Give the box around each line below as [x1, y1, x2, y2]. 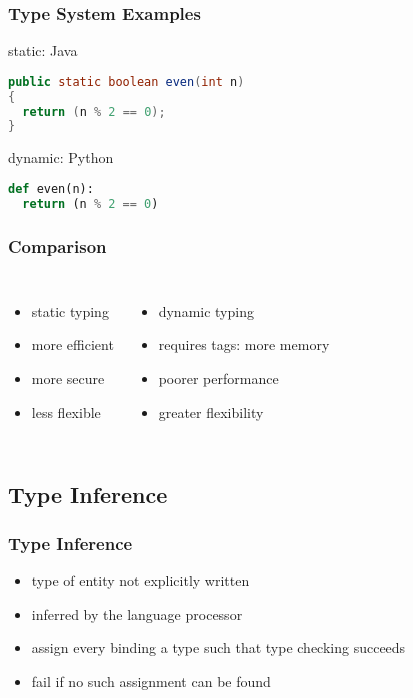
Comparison [8, 233, 107, 258]
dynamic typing [158, 300, 254, 321]
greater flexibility [158, 401, 264, 422]
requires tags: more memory [158, 334, 330, 355]
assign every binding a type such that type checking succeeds [31, 637, 406, 658]
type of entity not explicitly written [31, 570, 250, 591]
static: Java [8, 40, 78, 61]
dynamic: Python [8, 147, 114, 168]
